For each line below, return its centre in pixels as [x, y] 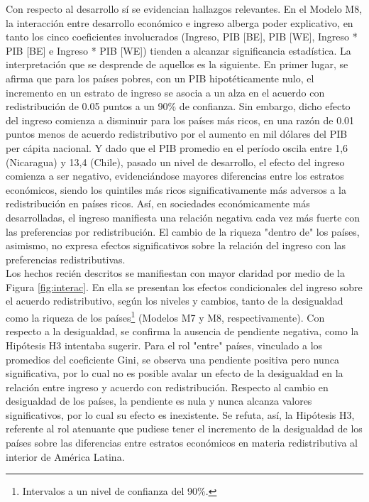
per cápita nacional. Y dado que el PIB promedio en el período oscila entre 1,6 [177, 147]
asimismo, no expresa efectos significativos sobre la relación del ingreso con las [176, 245]
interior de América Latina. [65, 456]
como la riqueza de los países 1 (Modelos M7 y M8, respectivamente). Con [165, 316]
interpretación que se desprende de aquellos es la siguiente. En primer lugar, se [177, 64]
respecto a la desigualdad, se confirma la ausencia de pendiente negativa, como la [182, 331]
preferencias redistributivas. [66, 259]
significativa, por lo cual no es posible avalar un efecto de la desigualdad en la [175, 373]
